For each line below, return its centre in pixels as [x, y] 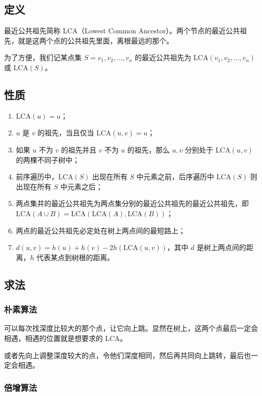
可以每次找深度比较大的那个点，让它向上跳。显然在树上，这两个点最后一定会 [131, 328]
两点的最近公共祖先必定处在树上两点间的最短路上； [101, 230]
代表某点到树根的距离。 [75, 257]
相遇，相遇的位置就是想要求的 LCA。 [66, 338]
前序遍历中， [37, 177]
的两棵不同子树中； [48, 159]
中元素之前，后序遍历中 [175, 177]
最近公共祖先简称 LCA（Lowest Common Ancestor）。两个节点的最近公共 [122, 31]
